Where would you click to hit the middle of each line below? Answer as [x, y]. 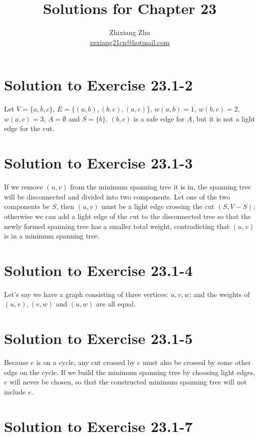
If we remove [23, 187]
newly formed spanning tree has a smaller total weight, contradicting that [117, 226]
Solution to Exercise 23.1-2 [99, 85]
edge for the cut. [29, 128]
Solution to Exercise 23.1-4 [99, 270]
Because [16, 362]
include [15, 391]
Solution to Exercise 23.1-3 [99, 163]
